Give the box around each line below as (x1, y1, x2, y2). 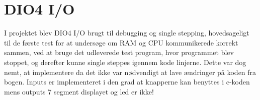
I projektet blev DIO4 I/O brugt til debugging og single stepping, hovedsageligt (4, 27, 249, 38)
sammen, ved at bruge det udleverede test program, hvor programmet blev (4, 47, 234, 57)
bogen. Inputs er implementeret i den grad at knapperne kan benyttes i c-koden (4, 76, 250, 87)
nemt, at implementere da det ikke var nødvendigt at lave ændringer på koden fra (4, 66, 256, 77)
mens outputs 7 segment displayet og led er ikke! (4, 86, 154, 96)
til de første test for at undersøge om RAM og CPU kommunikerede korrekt (4, 37, 238, 47)
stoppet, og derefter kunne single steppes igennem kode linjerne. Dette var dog (4, 56, 246, 67)
